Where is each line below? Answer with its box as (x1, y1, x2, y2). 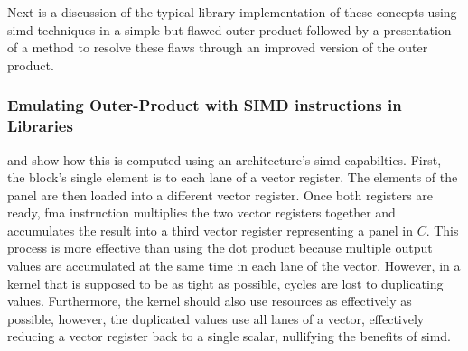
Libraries (7, 115, 73, 137)
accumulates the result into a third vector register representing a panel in (7, 220, 413, 239)
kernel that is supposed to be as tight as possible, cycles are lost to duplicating (7, 273, 444, 292)
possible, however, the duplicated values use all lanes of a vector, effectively (7, 309, 425, 328)
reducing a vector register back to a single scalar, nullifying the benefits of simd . (7, 327, 451, 346)
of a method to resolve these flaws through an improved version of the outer (7, 38, 428, 57)
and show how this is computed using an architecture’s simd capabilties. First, (7, 150, 442, 169)
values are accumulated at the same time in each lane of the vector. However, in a (7, 256, 461, 275)
